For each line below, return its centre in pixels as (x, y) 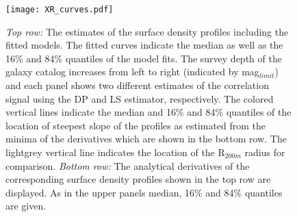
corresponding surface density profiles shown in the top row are (138, 179)
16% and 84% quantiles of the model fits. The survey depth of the (144, 58)
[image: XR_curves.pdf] (60, 10)
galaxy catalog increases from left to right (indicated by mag (132, 72)
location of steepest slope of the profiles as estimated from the (136, 125)
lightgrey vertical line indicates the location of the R (115, 152)
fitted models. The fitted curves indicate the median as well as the (144, 45)
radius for (265, 152)
